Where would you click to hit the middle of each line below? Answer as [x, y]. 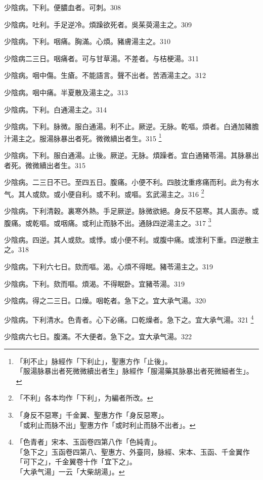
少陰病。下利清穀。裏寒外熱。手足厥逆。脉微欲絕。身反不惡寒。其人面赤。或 [131, 211]
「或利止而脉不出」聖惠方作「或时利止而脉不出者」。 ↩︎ [106, 425]
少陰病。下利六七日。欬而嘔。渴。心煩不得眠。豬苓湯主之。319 [108, 267]
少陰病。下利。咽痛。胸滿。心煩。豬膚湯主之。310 [87, 41]
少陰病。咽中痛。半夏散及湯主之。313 [66, 92]
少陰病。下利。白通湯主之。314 [55, 109]
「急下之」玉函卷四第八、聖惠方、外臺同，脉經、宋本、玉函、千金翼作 [133, 451]
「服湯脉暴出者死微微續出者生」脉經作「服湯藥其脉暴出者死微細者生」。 [135, 371]
